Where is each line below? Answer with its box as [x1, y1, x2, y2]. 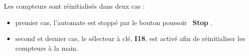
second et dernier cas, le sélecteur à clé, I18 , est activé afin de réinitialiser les [15, 33, 245, 43]
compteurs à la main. [15, 42, 79, 53]
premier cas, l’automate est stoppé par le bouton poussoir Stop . [15, 17, 213, 27]
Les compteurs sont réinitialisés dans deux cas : [4, 1, 145, 11]
